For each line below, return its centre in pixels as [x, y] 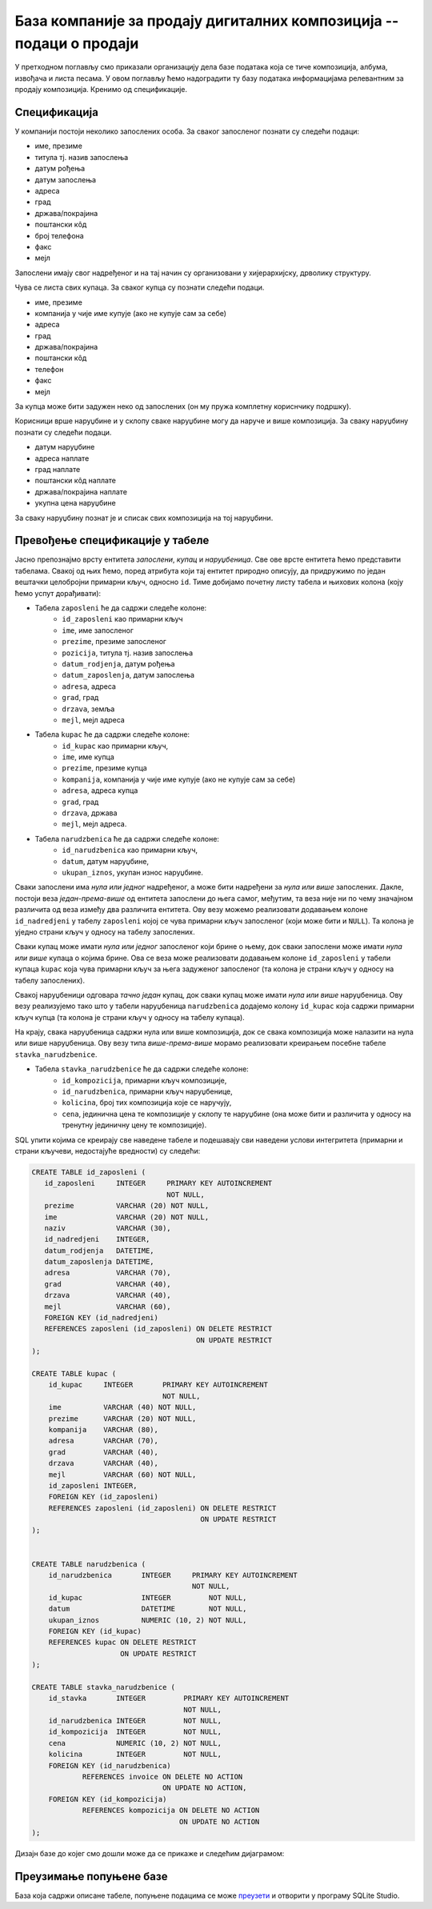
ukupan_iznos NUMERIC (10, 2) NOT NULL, [148, 1620]
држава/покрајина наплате [81, 491]
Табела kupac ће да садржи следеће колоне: [112, 734]
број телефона [59, 235]
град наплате [58, 469]
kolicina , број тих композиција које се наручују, [147, 1103]
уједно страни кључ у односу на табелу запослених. [105, 931]
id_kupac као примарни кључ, [115, 746]
